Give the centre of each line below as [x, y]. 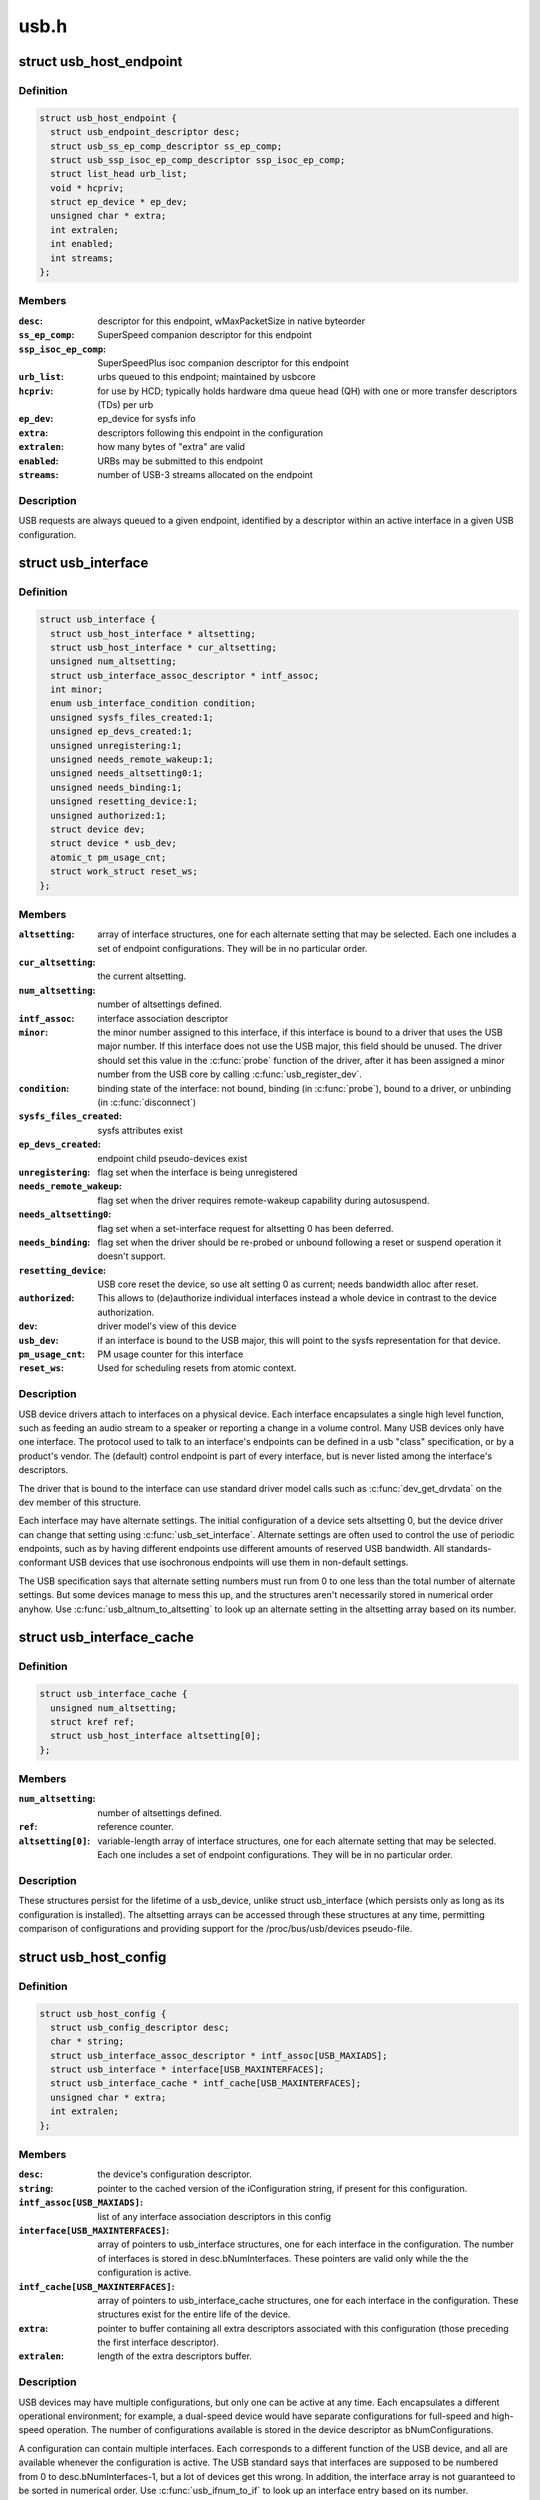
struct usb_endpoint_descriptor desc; [145, 132]
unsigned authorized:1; [108, 815]
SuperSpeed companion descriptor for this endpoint [204, 335]
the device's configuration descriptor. [174, 2174]
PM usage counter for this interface [170, 1354]
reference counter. [135, 1827]
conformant [42, 1562]
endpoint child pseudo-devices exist [172, 1158]
